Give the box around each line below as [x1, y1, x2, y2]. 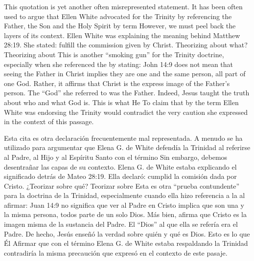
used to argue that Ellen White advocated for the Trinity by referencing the [4, 11, 232, 21]
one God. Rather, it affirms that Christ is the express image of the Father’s [4, 78, 230, 88]
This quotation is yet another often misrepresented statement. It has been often [4, 1, 243, 11]
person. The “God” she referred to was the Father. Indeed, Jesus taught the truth [4, 87, 250, 98]
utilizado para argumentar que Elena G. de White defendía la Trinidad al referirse [4, 142, 251, 152]
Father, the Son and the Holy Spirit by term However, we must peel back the [4, 21, 236, 31]
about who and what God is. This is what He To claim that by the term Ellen [4, 97, 239, 107]
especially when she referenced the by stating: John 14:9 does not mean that [4, 59, 233, 69]
